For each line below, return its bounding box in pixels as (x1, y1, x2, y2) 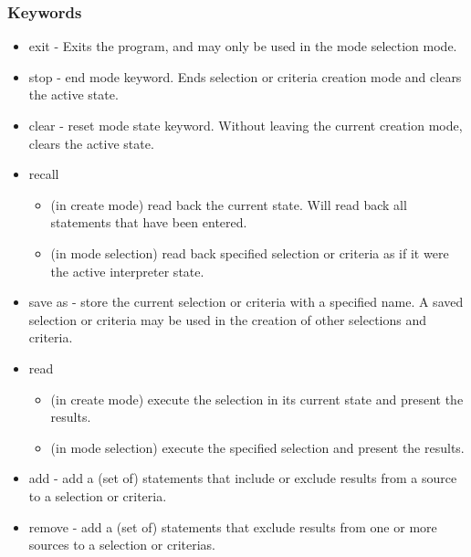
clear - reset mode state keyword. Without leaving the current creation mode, (28, 116, 463, 134)
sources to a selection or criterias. (28, 535, 216, 554)
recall (28, 164, 59, 184)
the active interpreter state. (50, 261, 204, 280)
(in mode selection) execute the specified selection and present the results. (50, 437, 465, 457)
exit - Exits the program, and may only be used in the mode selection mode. (28, 37, 457, 56)
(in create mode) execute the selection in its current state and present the (50, 389, 464, 408)
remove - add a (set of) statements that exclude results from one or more (28, 517, 437, 536)
